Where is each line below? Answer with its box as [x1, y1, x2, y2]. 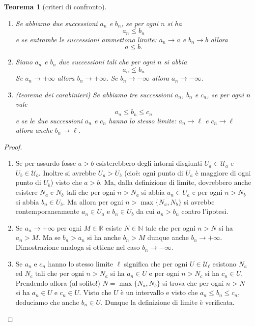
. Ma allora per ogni [63, 196, 123, 207]
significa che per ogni [124, 258, 188, 268]
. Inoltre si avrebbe [38, 167, 96, 178]
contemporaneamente [15, 206, 80, 216]
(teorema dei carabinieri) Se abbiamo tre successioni [15, 89, 172, 99]
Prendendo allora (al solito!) [15, 277, 101, 288]
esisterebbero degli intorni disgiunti [96, 158, 202, 168]
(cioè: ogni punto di [124, 167, 183, 178]
